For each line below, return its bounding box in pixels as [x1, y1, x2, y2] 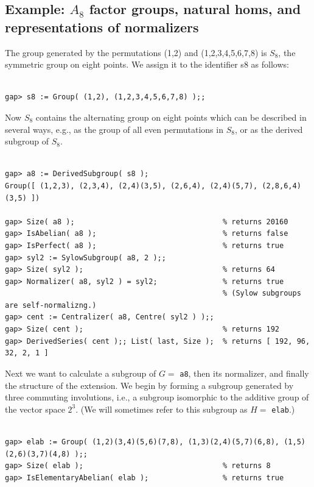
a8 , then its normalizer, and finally [180, 366, 309, 379]
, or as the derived [234, 123, 303, 135]
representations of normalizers [5, 17, 199, 36]
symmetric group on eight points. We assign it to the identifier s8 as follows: [5, 58, 289, 71]
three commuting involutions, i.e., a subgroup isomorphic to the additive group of [5, 391, 309, 403]
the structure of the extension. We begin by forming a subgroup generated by [5, 379, 294, 391]
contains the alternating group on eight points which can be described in [35, 110, 307, 123]
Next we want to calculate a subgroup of [5, 366, 156, 379]
